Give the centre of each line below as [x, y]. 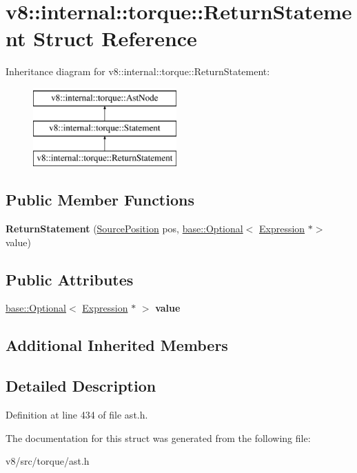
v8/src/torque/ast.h [48, 461]
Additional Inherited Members [117, 345]
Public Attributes [70, 279]
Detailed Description [81, 386]
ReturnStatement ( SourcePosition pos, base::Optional [124, 229]
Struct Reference [115, 38]
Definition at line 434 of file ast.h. [77, 415]
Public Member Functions [100, 200]
